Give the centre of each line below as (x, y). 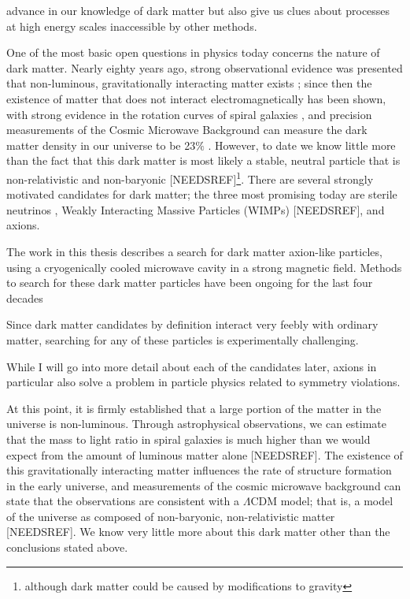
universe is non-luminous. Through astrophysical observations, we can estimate (196, 424)
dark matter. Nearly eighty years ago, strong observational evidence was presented (205, 67)
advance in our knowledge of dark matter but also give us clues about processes (198, 10)
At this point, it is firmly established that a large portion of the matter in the (194, 408)
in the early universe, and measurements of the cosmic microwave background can (204, 485)
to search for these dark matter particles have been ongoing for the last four (190, 283)
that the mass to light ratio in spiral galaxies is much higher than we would (188, 439)
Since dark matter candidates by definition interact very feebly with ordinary (192, 324)
